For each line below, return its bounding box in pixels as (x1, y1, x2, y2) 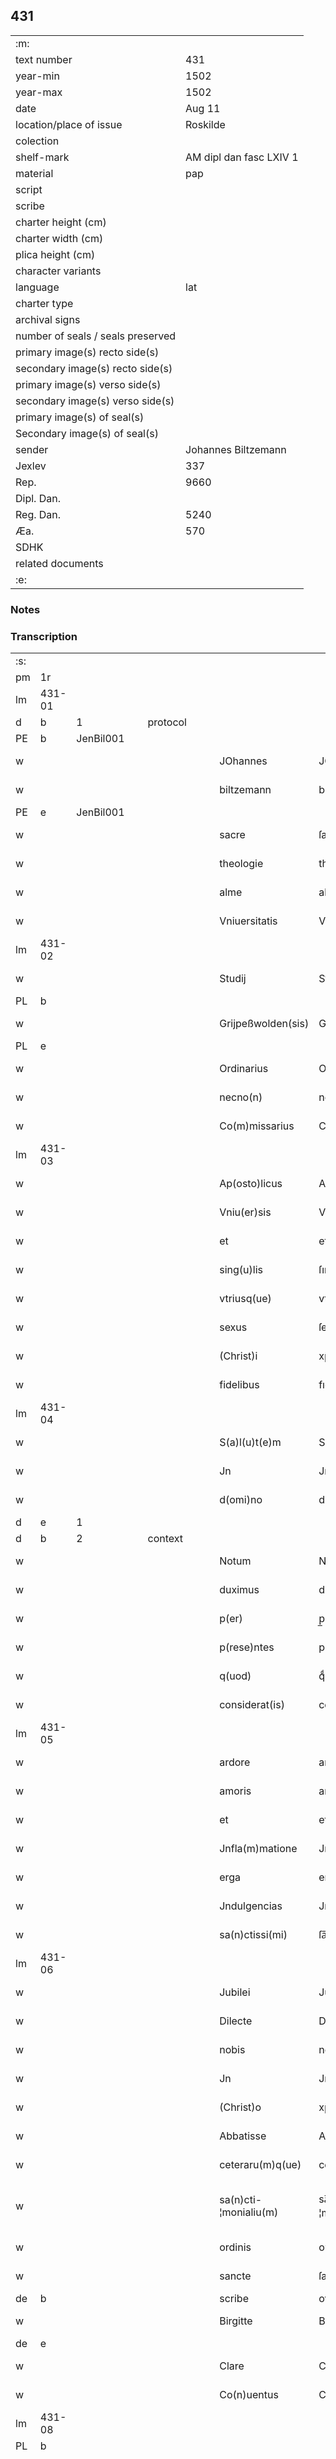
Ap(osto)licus (219, 1177, 283, 1191)
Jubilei (219, 1985, 251, 1999)
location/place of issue (15, 117, 123, 131)
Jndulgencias (219, 1899, 283, 1913)
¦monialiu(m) (219, 2205, 279, 2219)
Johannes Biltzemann (185, 442, 287, 456)
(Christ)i (219, 1349, 258, 1363)
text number (15, 52, 73, 66)
